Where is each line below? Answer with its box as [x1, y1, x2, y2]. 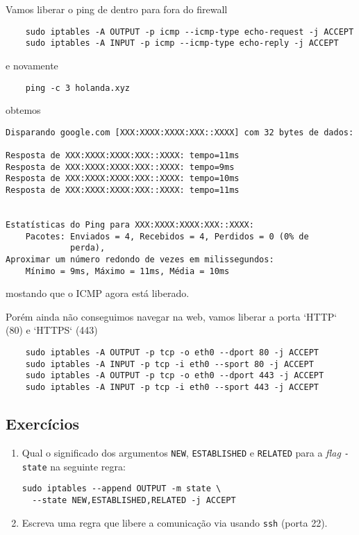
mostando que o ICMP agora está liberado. [6, 286, 190, 300]
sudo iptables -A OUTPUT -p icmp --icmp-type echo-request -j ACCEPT [25, 26, 354, 37]
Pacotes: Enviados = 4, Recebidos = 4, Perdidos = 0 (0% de [25, 231, 309, 241]
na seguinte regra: [50, 459, 126, 473]
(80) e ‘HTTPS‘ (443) [6, 323, 98, 337]
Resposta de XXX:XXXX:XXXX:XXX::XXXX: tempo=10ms [6, 173, 240, 184]
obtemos [6, 103, 41, 117]
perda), [70, 243, 106, 253]
